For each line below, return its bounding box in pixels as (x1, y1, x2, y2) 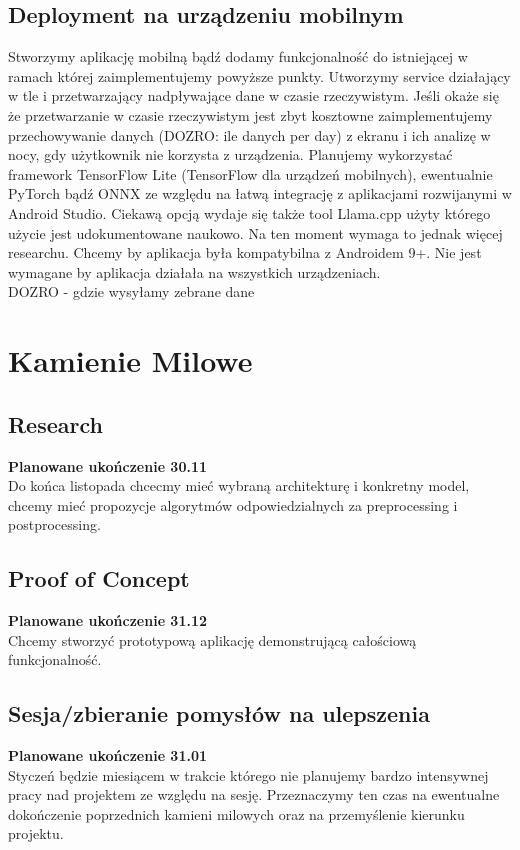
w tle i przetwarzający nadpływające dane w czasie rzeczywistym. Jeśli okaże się (8, 85, 499, 106)
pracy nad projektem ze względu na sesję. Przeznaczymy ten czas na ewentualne (8, 784, 500, 805)
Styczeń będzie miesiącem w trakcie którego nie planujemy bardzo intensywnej (8, 764, 489, 785)
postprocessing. (8, 514, 101, 535)
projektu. (8, 823, 64, 844)
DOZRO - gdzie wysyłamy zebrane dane (8, 281, 255, 302)
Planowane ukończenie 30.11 (8, 455, 208, 476)
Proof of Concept (8, 563, 190, 594)
